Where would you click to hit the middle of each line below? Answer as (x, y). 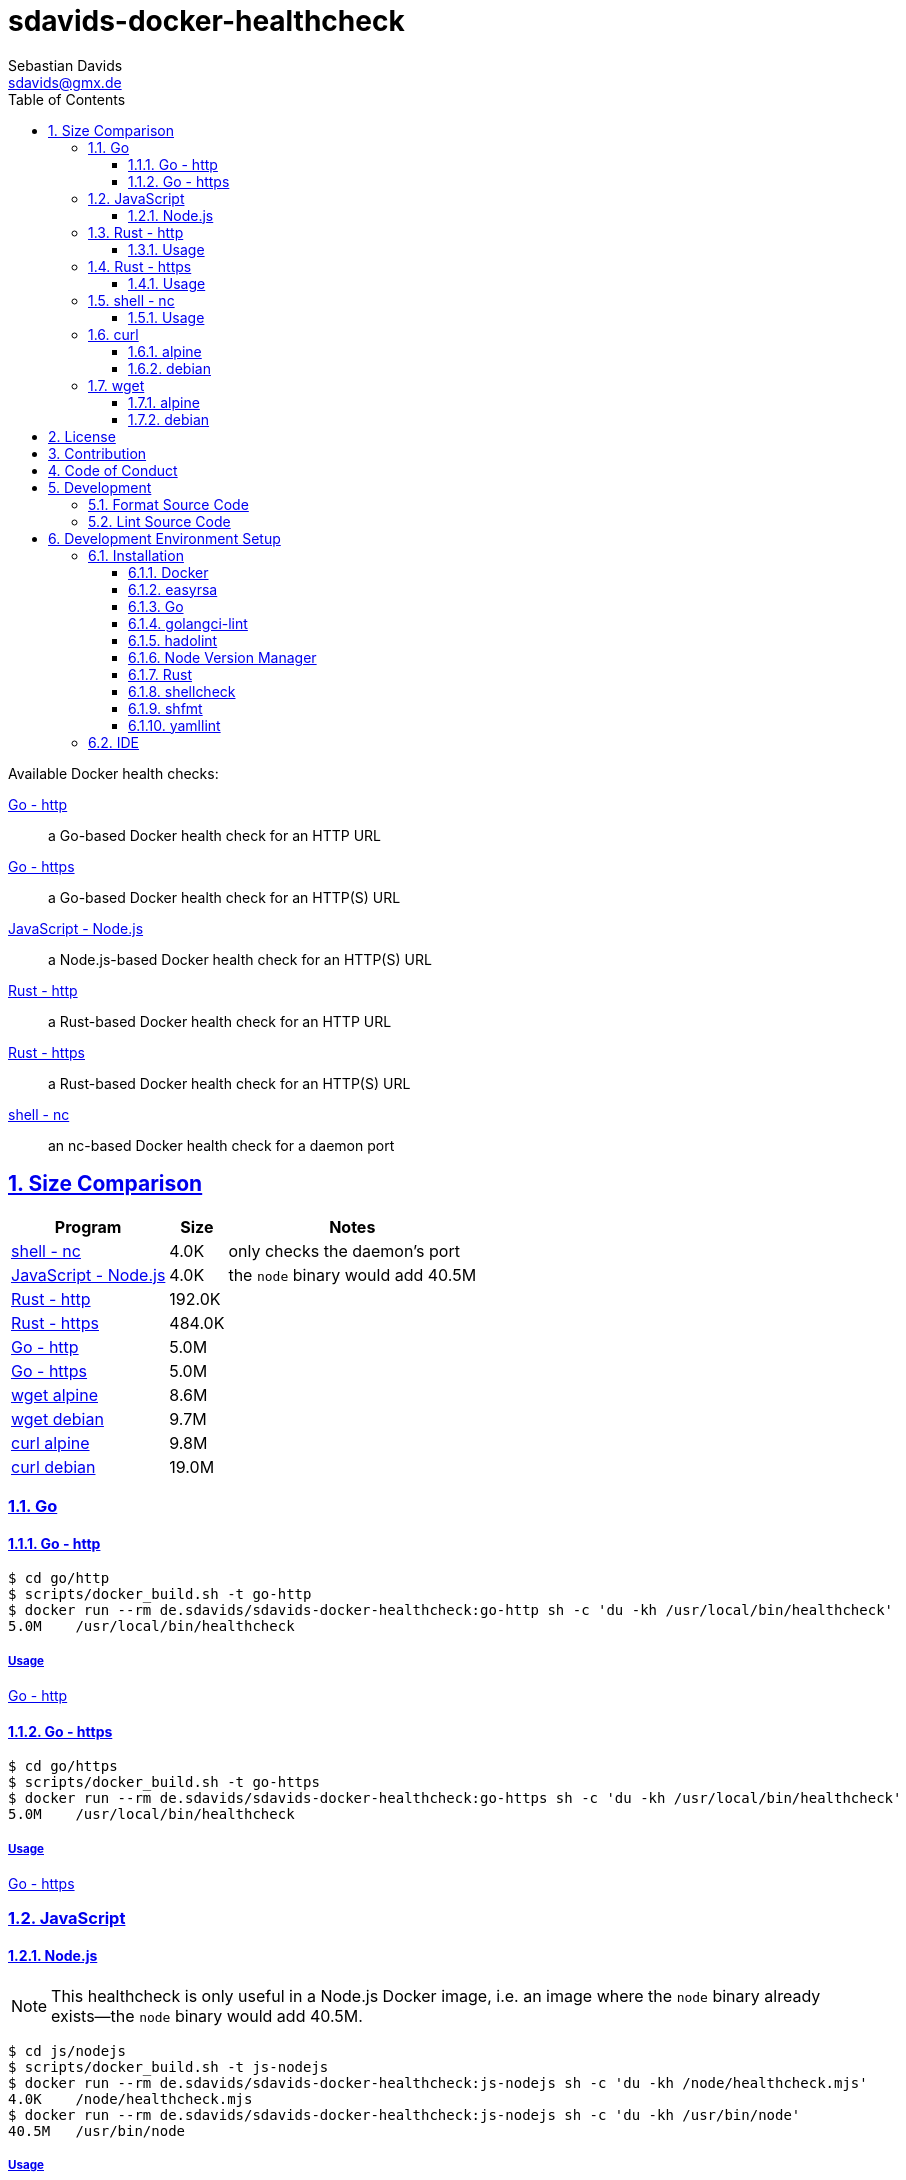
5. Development (100, 487)
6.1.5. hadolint (173, 640)
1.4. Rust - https (140, 266)
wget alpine (54, 1394)
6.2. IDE (114, 742)
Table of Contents (67, 99)
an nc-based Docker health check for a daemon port (221, 1145)
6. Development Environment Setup (164, 538)
